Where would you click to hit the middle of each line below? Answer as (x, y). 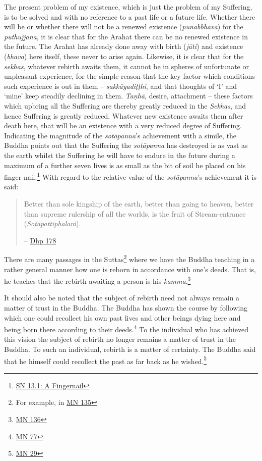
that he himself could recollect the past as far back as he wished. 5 (106, 360)
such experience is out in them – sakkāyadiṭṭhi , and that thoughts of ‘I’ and (121, 86)
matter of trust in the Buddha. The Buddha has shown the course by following (126, 308)
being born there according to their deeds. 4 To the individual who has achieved (126, 328)
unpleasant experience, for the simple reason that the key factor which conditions (129, 76)
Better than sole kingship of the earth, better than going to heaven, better (139, 203)
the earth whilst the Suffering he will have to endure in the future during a (120, 155)
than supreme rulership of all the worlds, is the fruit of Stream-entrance (135, 213)
